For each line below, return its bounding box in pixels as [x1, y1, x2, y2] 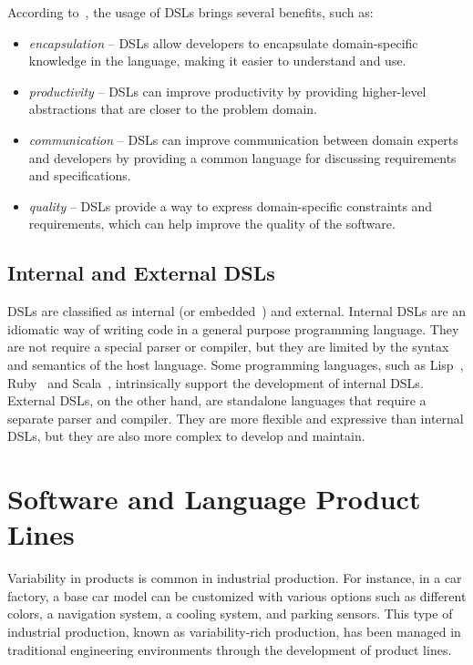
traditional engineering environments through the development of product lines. [7, 639, 452, 659]
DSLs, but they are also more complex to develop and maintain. [7, 426, 365, 445]
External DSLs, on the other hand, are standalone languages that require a [7, 391, 427, 410]
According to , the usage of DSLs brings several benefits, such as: [7, 3, 374, 21]
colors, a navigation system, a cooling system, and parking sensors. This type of [7, 604, 453, 623]
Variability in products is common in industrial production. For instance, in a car [7, 568, 462, 588]
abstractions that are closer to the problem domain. [28, 99, 317, 118]
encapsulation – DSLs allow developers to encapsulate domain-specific [28, 33, 418, 52]
